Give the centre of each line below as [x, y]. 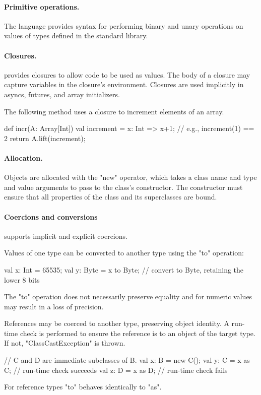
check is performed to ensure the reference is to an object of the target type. [138, 333]
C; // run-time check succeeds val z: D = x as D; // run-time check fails [116, 370]
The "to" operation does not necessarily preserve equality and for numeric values [128, 297]
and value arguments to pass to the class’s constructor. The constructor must [123, 187]
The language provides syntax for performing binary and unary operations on [124, 25]
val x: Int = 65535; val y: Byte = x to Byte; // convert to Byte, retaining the [124, 269]
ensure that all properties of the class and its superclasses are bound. [111, 197]
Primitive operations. [42, 6]
